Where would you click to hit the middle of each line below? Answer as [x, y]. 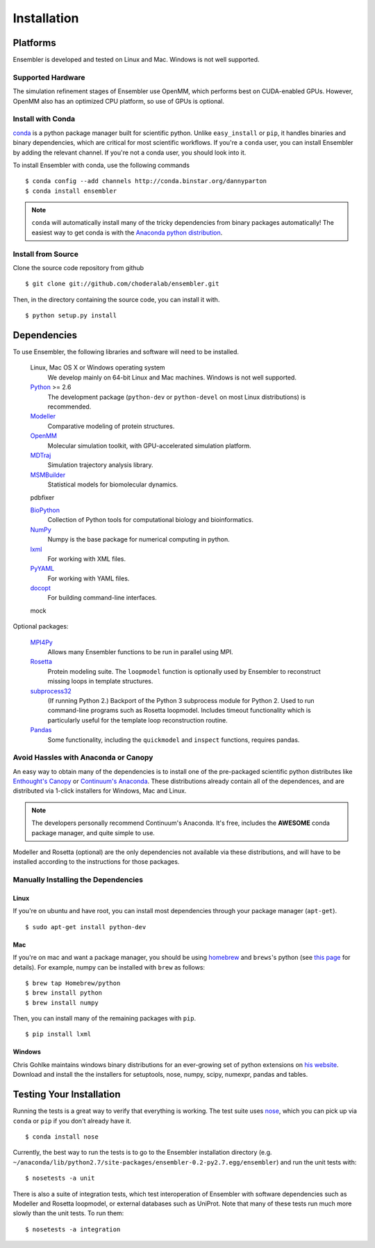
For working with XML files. [87, 559]
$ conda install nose [62, 1137]
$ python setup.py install [71, 316]
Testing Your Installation [67, 1095]
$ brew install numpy [62, 1003]
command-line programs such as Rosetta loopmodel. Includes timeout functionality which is [180, 711]
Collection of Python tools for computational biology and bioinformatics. [150, 520]
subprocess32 [51, 691]
